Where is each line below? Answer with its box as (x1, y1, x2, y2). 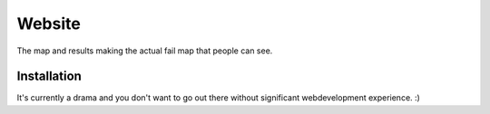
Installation (16, 69, 82, 84)
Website (16, 14, 81, 33)
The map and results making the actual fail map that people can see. (16, 45, 273, 56)
